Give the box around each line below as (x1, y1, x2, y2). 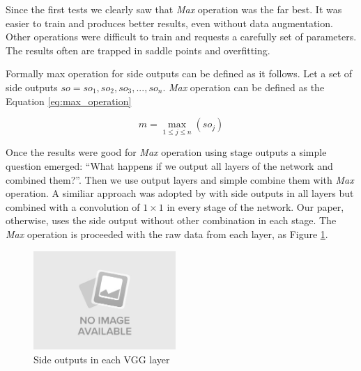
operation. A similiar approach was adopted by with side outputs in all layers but (6, 186, 354, 200)
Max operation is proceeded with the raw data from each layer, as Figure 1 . (6, 226, 328, 241)
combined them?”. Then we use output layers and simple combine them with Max (6, 172, 354, 187)
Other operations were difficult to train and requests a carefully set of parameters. (6, 29, 357, 44)
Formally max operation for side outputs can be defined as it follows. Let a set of (6, 66, 353, 81)
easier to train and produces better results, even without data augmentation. (6, 15, 333, 30)
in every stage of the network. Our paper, (167, 199, 344, 214)
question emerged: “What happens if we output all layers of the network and (6, 158, 333, 173)
